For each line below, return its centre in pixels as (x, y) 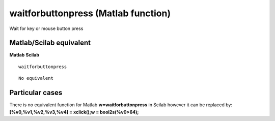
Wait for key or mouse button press (46, 28)
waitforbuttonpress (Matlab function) (90, 13)
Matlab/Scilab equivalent (50, 43)
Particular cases (36, 93)
